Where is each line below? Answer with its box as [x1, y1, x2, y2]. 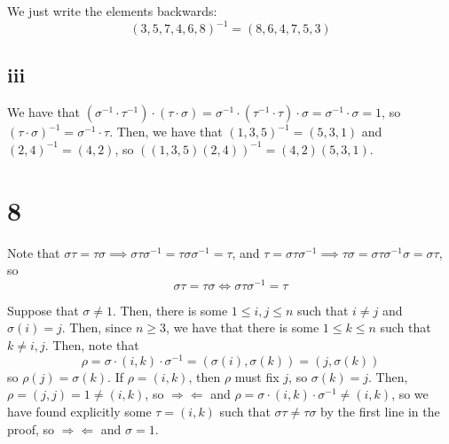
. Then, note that [44, 336, 139, 354]
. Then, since [61, 318, 132, 337]
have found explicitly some [7, 401, 152, 420]
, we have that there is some [166, 318, 319, 337]
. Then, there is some [112, 300, 228, 319]
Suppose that [7, 300, 79, 319]
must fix [234, 367, 280, 386]
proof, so [7, 419, 55, 438]
